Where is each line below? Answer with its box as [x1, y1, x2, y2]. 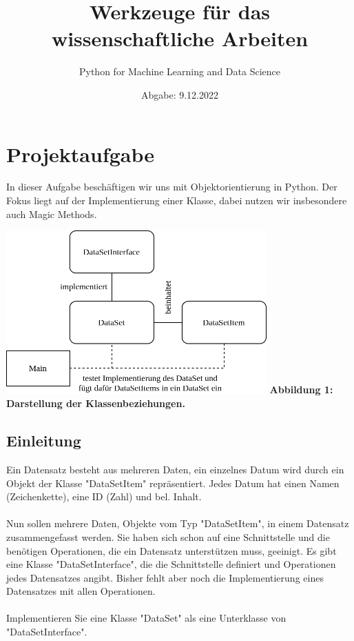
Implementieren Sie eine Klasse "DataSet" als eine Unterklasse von [6, 611, 287, 625]
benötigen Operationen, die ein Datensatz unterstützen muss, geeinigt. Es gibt [6, 543, 337, 558]
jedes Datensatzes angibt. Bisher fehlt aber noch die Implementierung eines [6, 570, 324, 584]
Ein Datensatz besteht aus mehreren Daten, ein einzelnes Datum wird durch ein [6, 462, 344, 476]
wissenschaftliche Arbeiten [51, 24, 309, 52]
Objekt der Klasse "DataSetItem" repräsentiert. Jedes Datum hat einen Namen [6, 475, 340, 490]
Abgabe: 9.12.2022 [140, 87, 218, 101]
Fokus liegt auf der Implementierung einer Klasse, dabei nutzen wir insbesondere [6, 193, 347, 208]
